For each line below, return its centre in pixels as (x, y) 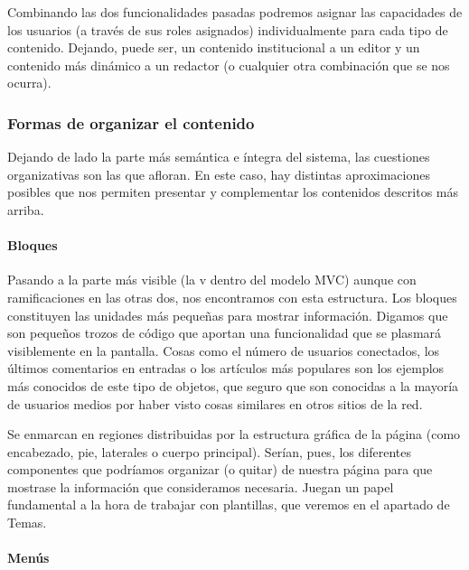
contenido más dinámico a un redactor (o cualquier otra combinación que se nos (229, 65)
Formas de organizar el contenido (131, 122)
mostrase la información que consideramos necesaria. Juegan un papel (201, 486)
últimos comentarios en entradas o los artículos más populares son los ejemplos (226, 368)
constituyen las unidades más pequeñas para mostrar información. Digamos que (228, 315)
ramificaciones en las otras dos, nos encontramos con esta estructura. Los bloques (232, 297)
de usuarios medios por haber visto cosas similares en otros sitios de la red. (215, 403)
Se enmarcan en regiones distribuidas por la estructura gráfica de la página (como (234, 434)
